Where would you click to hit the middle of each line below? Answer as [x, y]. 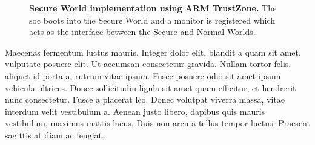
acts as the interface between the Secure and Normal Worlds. [142, 32]
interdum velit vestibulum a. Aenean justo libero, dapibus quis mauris [135, 111]
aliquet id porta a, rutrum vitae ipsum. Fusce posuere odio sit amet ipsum [143, 75]
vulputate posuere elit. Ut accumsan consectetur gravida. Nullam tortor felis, [148, 64]
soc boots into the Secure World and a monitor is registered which [152, 20]
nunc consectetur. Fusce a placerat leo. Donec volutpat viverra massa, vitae [145, 99]
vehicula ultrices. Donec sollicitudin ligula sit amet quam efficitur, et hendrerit [151, 87]
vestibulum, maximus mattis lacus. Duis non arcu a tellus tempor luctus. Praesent [157, 123]
